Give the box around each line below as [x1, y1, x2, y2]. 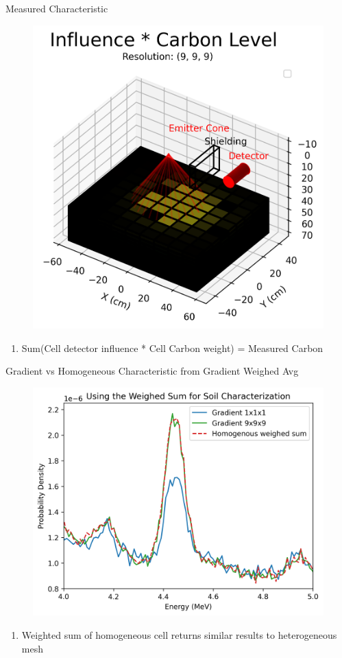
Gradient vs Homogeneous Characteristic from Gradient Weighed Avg [5, 364, 299, 378]
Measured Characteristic [5, 1, 108, 15]
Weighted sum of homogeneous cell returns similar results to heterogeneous [21, 628, 337, 642]
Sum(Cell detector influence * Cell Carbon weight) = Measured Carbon [21, 340, 323, 355]
